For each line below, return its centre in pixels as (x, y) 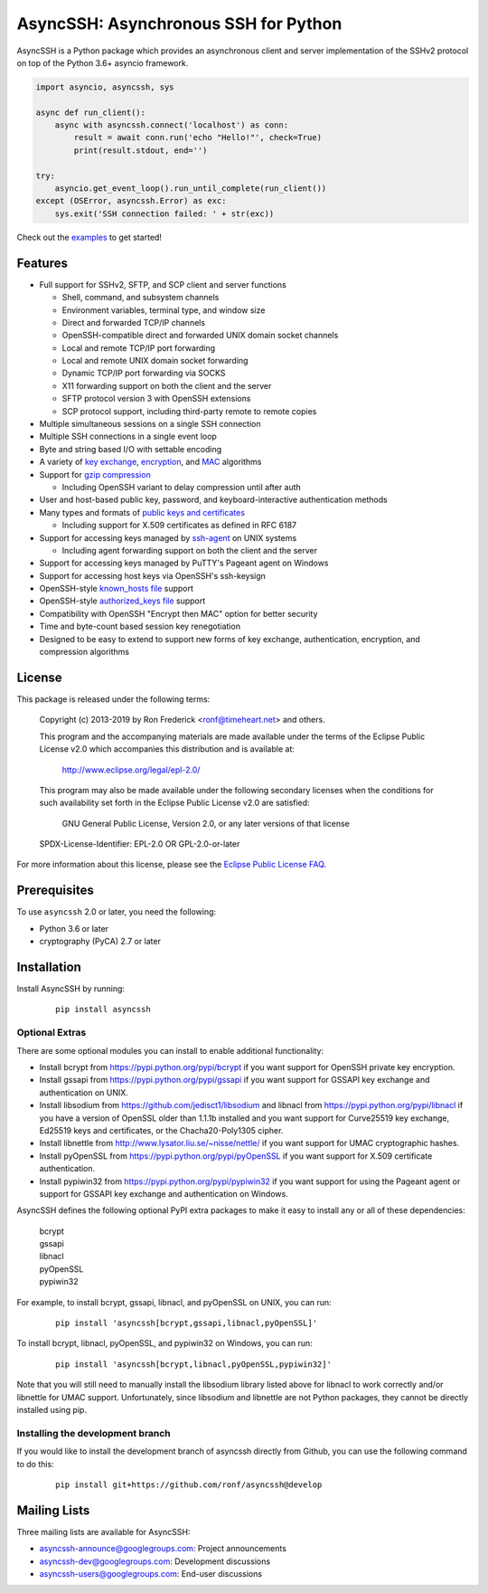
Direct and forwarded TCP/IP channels (134, 322)
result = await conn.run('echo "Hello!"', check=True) (198, 137)
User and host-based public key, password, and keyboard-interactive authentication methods (213, 500)
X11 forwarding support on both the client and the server (167, 385)
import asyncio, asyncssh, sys (105, 87)
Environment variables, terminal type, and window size (164, 310)
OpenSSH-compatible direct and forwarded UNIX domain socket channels (200, 336)
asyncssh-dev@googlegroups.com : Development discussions (155, 1561)
